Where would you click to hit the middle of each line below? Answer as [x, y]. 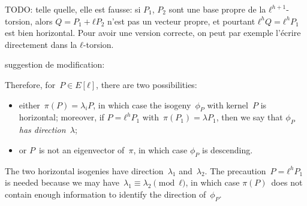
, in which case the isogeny [142, 104]
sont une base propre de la [217, 9]
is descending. [228, 149]
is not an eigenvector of [82, 149]
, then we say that [249, 117]
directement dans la [41, 44]
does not [287, 182]
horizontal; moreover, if [61, 117]
